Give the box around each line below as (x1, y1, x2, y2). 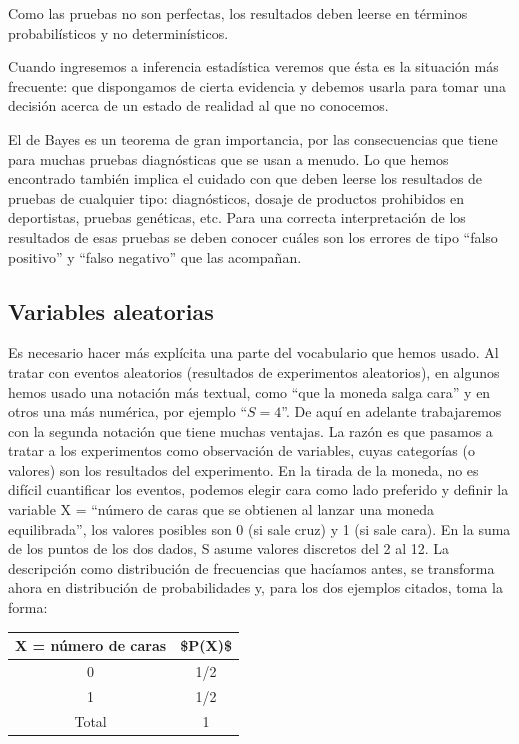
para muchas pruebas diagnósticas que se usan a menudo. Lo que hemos (8, 148, 449, 169)
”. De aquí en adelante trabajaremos (281, 401, 502, 422)
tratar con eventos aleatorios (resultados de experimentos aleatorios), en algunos (8, 361, 500, 382)
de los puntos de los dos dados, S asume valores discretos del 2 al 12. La (8, 538, 450, 559)
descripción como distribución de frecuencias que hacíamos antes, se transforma (8, 557, 495, 578)
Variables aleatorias (8, 295, 214, 326)
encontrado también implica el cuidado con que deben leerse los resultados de (8, 168, 483, 189)
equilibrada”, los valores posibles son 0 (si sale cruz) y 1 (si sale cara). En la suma (8, 518, 511, 539)
